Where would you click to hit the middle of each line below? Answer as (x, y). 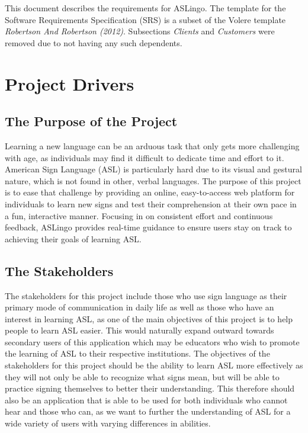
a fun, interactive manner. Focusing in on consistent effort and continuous (139, 215)
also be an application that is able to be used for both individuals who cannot (146, 400)
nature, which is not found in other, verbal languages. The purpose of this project (153, 180)
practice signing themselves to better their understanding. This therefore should (150, 388)
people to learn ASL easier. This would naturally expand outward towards (139, 330)
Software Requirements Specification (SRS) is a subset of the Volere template (145, 19)
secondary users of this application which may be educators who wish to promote (152, 341)
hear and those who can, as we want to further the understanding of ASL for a (148, 411)
